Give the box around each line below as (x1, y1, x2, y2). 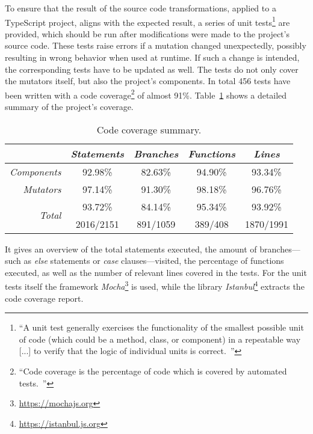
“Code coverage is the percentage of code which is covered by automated (19, 365, 287, 377)
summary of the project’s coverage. (5, 100, 134, 113)
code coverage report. (5, 292, 84, 304)
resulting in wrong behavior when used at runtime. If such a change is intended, (5, 51, 300, 64)
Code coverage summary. (96, 122, 202, 136)
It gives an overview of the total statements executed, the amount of (5, 242, 257, 255)
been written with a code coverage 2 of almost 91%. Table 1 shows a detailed (5, 87, 287, 101)
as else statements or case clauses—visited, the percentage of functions (23, 254, 284, 267)
